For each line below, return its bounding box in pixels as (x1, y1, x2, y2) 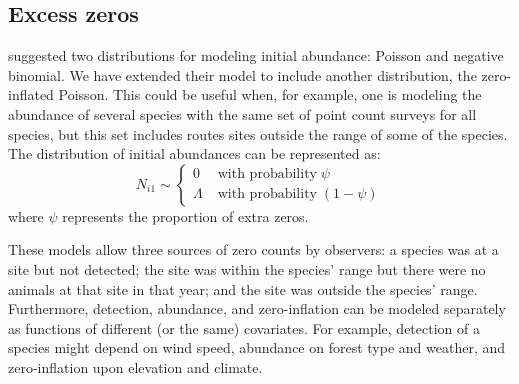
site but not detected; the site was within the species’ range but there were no (8, 258, 486, 279)
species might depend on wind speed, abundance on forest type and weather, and (8, 337, 506, 358)
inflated (8, 84, 54, 105)
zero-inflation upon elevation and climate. (8, 356, 263, 377)
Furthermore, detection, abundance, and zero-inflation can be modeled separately (8, 298, 506, 319)
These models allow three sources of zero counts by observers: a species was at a (8, 239, 499, 260)
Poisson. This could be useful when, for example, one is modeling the (58, 84, 482, 105)
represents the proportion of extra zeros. (62, 205, 309, 226)
